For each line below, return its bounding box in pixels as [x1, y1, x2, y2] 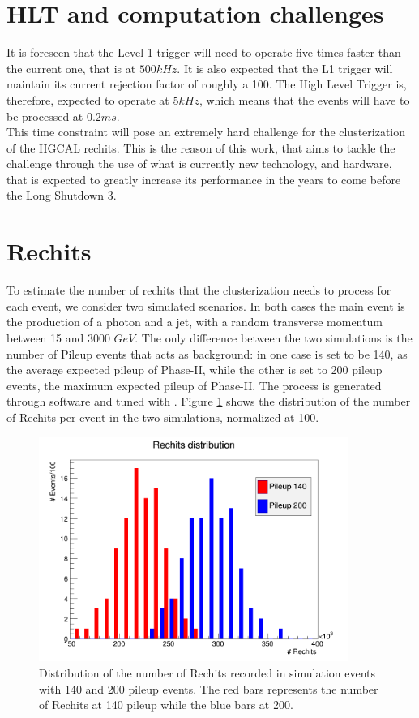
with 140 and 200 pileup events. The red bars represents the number [39, 680, 378, 697]
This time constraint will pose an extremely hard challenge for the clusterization [6, 123, 406, 140]
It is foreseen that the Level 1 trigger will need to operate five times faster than [6, 44, 401, 61]
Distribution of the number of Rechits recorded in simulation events [39, 664, 376, 681]
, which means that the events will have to [199, 91, 410, 108]
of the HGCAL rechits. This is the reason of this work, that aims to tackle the [6, 139, 395, 156]
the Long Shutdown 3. [6, 187, 117, 204]
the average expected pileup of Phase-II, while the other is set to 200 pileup [6, 361, 383, 378]
